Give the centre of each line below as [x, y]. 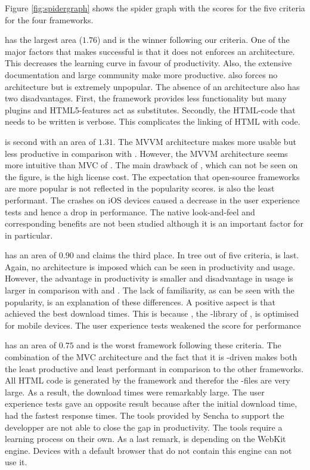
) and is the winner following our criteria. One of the [193, 40]
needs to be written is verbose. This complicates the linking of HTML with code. [153, 121]
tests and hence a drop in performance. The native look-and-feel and [130, 211]
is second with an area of [50, 141]
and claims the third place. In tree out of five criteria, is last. [188, 255]
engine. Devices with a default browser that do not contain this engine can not [148, 450]
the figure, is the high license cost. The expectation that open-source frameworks [152, 176]
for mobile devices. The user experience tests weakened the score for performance [153, 325]
